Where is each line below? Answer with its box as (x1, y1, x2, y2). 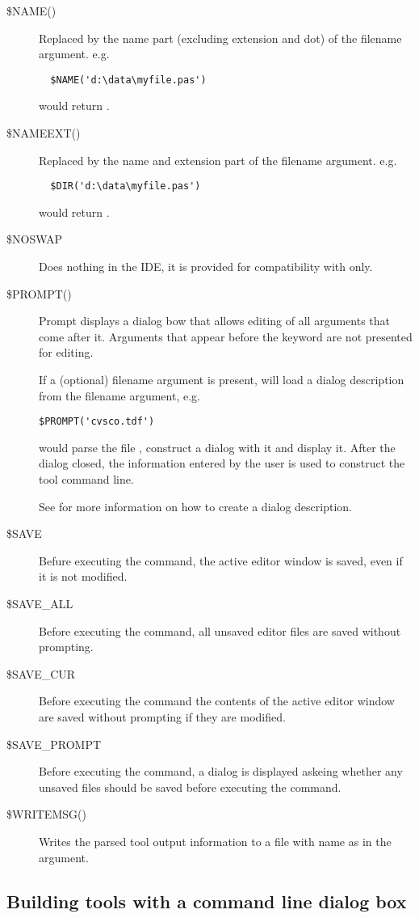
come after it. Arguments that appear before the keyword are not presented (39, 328, 413, 345)
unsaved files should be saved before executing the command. (39, 778, 341, 795)
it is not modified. (39, 568, 128, 585)
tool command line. (39, 471, 134, 488)
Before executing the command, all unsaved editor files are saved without (39, 622, 401, 639)
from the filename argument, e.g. (39, 387, 200, 404)
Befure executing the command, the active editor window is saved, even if (39, 552, 403, 569)
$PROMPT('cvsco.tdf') (39, 416, 155, 428)
